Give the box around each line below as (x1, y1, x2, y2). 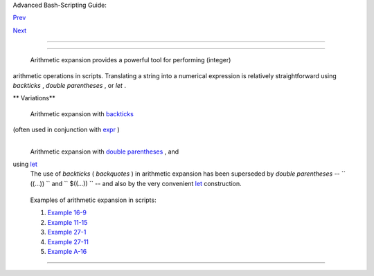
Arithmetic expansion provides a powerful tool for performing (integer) (30, 56, 231, 64)
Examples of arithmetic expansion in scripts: (30, 196, 157, 204)
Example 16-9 (47, 208, 87, 217)
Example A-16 (47, 248, 87, 256)
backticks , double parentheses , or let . (12, 81, 126, 89)
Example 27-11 (47, 237, 89, 246)
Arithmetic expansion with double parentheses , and (30, 147, 179, 156)
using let (12, 160, 37, 168)
